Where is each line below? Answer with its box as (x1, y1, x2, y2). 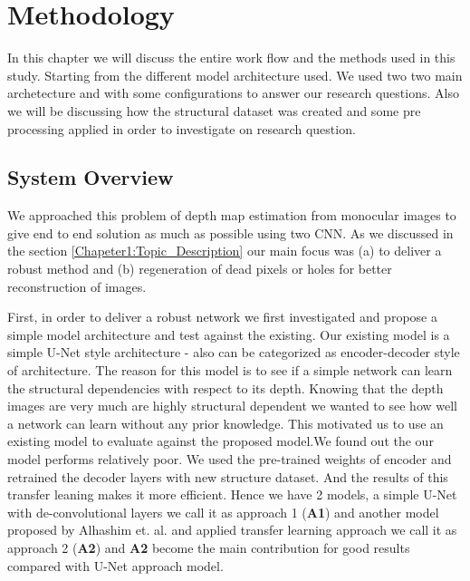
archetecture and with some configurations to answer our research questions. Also (7, 83, 459, 102)
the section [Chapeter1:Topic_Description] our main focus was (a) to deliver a (7, 241, 442, 260)
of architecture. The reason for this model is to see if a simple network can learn (7, 361, 453, 380)
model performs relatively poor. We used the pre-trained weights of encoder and (7, 450, 452, 469)
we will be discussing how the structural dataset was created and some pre (7, 101, 421, 120)
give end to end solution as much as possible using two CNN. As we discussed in (7, 223, 454, 242)
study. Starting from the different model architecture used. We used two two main (7, 65, 463, 84)
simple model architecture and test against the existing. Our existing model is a (7, 324, 450, 344)
